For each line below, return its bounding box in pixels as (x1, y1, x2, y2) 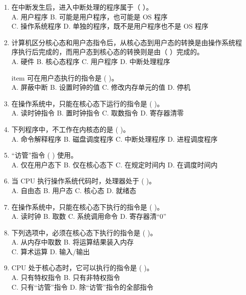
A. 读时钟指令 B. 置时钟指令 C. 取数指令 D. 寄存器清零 (11, 108, 184, 118)
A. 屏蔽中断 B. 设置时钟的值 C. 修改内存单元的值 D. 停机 (11, 82, 191, 92)
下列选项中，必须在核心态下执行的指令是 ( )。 (11, 227, 157, 237)
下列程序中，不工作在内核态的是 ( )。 (11, 124, 130, 134)
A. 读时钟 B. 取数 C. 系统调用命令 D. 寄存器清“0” (11, 211, 167, 221)
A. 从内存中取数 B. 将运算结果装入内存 (11, 237, 134, 247)
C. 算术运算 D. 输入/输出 (11, 246, 90, 256)
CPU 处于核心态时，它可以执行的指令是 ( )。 (11, 262, 154, 273)
